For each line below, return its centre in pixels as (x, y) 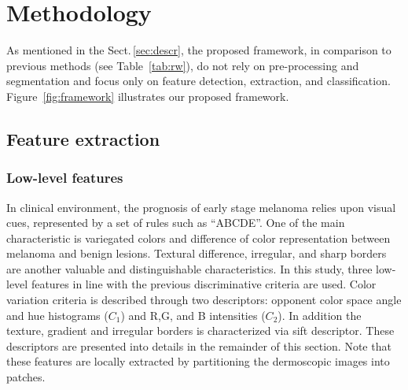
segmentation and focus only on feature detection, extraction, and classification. (198, 81)
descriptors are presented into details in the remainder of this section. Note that (199, 345)
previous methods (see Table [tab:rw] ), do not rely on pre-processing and (183, 65)
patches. (26, 377)
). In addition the (320, 315)
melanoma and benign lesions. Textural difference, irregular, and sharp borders (197, 253)
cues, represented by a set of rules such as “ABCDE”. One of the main (176, 223)
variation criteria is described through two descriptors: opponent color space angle (204, 300)
